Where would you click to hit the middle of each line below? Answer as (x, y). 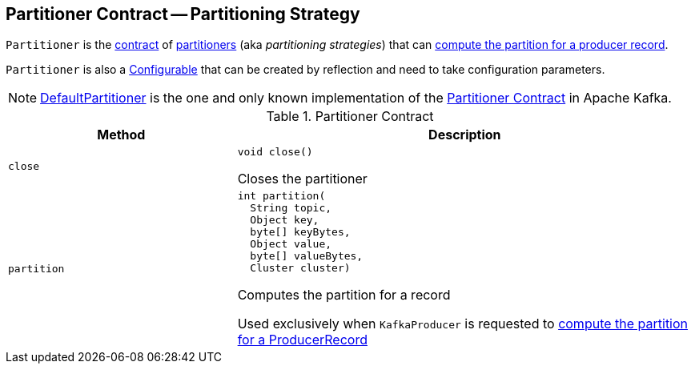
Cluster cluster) (300, 268)
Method (121, 135)
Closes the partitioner (302, 179)
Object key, (285, 220)
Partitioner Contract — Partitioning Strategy (183, 14)
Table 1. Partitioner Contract (350, 117)
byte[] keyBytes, (300, 232)
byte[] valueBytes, (307, 256)
